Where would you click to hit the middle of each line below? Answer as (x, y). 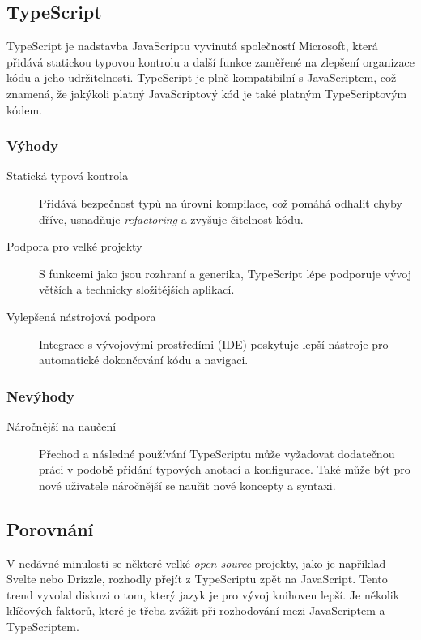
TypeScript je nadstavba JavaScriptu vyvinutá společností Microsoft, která (192, 46)
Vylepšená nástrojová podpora (81, 316)
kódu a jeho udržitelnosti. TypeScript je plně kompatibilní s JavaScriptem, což (202, 77)
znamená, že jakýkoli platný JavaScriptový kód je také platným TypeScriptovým (207, 93)
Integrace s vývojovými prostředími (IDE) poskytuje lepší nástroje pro (214, 344)
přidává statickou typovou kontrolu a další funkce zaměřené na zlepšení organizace (210, 61)
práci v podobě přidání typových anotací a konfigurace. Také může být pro (225, 469)
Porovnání (50, 528)
